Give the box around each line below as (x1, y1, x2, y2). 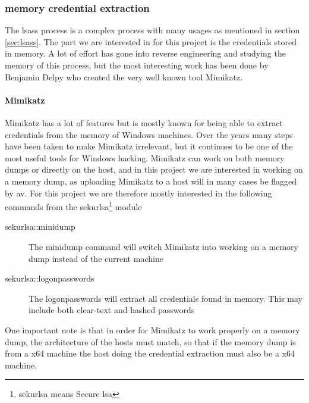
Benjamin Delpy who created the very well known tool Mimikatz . (5, 70, 243, 83)
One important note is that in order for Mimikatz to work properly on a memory (5, 323, 300, 336)
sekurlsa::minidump (5, 220, 75, 233)
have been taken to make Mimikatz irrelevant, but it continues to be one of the (5, 140, 293, 152)
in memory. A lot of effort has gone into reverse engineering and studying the (5, 47, 286, 60)
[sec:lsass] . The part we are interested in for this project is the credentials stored (5, 35, 297, 48)
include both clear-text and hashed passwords (29, 304, 195, 316)
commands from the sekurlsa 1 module (5, 199, 142, 213)
